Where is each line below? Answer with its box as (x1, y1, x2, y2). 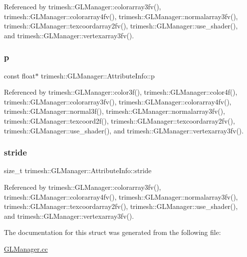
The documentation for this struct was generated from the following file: (4, 227, 221, 237)
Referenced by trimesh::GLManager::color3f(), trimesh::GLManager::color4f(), (4, 87, 238, 97)
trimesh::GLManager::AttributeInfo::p (41, 70, 155, 80)
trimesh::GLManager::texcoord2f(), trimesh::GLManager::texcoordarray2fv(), (4, 115, 235, 126)
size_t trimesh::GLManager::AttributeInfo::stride (4, 165, 151, 176)
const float (4, 70, 35, 80)
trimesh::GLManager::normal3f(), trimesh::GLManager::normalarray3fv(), (4, 106, 225, 116)
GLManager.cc (4, 243, 48, 254)
